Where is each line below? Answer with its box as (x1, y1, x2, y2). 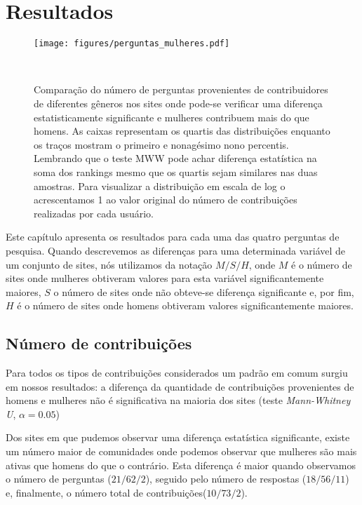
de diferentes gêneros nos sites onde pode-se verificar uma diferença (34, 95, 323, 110)
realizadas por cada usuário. (34, 206, 154, 220)
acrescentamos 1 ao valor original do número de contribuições (34, 192, 297, 207)
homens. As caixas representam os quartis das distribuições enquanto (34, 123, 330, 138)
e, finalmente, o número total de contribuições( (6, 485, 207, 499)
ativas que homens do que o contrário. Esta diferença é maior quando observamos (6, 457, 356, 472)
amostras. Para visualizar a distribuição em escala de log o (34, 178, 286, 193)
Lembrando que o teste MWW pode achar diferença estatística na (34, 151, 317, 166)
